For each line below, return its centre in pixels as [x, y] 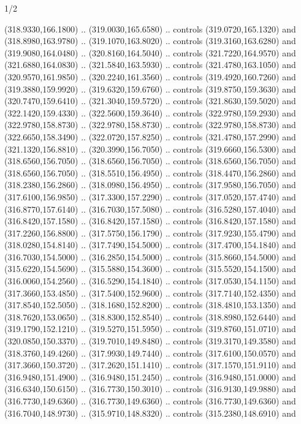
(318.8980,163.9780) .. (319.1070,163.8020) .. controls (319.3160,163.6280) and [150, 41]
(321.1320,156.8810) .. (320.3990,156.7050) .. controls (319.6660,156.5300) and [150, 149]
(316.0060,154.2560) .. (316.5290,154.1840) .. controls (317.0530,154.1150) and [150, 281]
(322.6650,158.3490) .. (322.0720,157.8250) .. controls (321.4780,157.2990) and [150, 136]
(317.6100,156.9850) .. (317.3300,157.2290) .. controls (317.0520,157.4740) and [150, 196]
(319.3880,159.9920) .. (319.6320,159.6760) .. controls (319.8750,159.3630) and [150, 89]
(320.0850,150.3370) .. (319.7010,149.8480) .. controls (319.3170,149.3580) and [150, 341]
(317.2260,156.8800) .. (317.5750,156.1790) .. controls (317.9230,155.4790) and [150, 233]
